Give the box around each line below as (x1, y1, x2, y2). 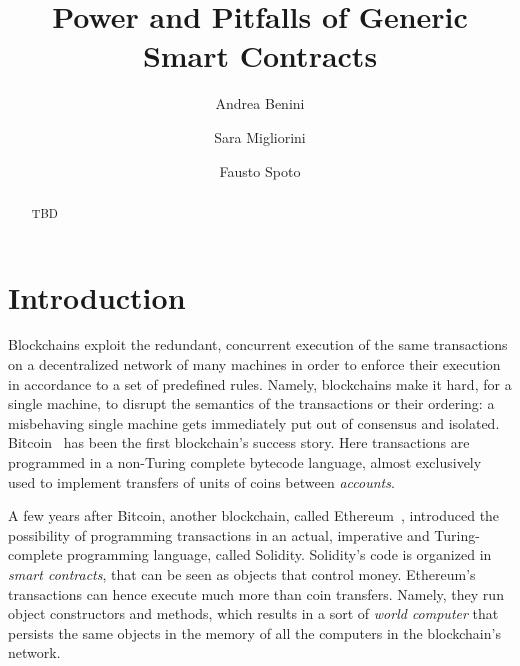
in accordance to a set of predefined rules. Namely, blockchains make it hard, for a (8, 373, 512, 394)
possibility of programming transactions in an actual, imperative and (8, 524, 430, 545)
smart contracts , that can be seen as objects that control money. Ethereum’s (8, 564, 476, 585)
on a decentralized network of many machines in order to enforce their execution (8, 354, 501, 375)
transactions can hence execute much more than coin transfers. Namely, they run (8, 583, 504, 604)
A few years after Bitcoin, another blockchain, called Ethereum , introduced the (8, 505, 500, 526)
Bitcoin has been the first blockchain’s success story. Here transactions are (8, 432, 470, 453)
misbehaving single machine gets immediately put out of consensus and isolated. (8, 412, 500, 433)
